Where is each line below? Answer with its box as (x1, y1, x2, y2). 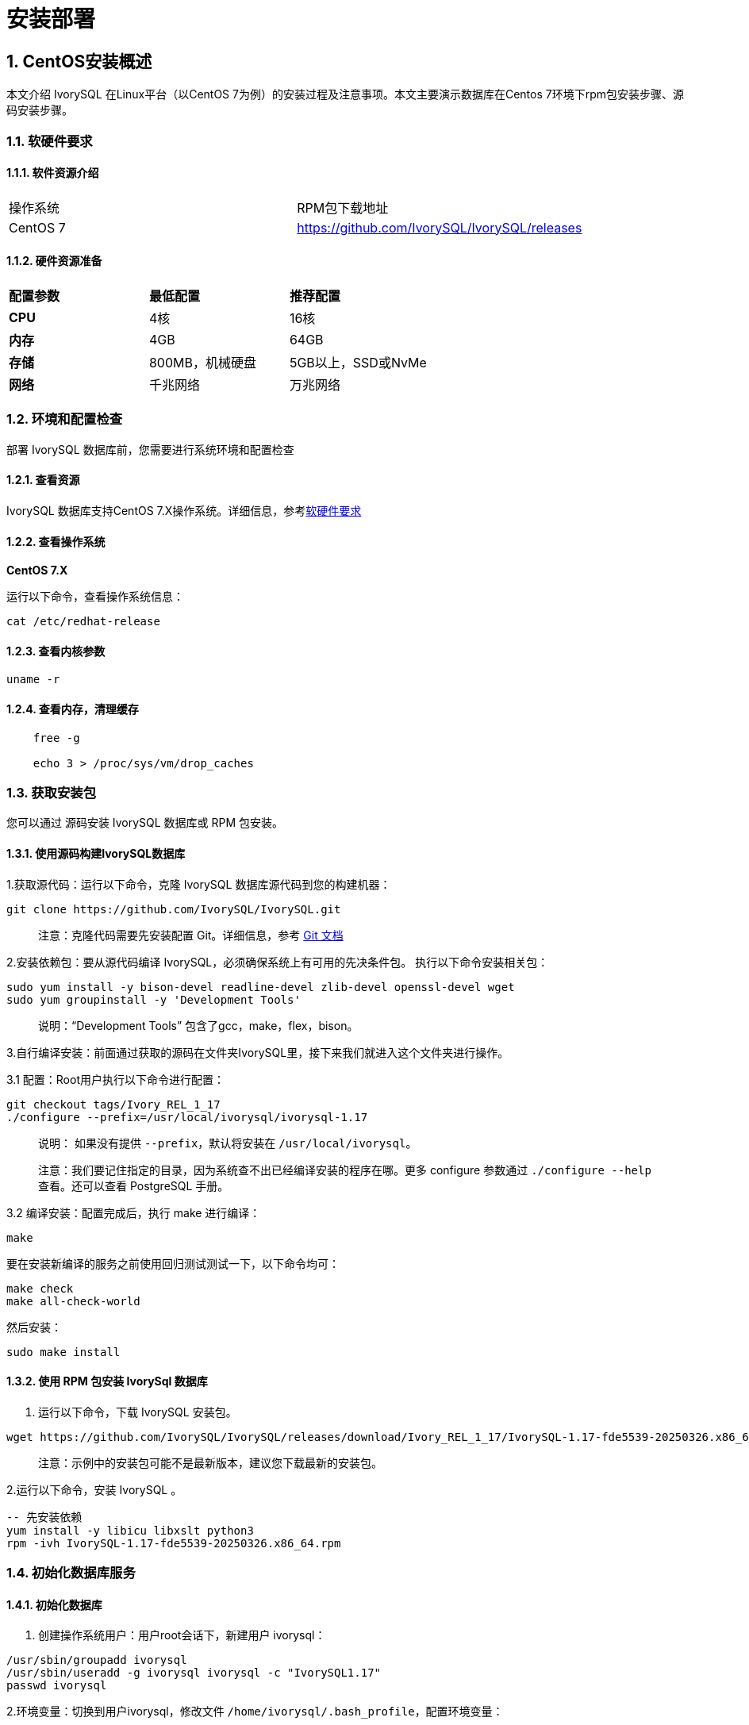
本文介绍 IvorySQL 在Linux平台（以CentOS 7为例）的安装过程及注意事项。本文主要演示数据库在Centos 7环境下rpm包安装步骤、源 (6, 87, 685, 102)
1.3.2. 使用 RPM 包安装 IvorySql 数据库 (6, 1374, 208, 1389)
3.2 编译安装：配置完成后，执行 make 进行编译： (6, 1205, 261, 1220)
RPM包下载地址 (297, 199, 389, 216)
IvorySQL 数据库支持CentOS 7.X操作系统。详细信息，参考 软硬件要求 (6, 503, 362, 517)
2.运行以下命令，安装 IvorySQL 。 (6, 1482, 182, 1496)
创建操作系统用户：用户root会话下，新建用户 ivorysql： (38, 1628, 326, 1642)
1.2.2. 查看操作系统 (6, 534, 106, 548)
